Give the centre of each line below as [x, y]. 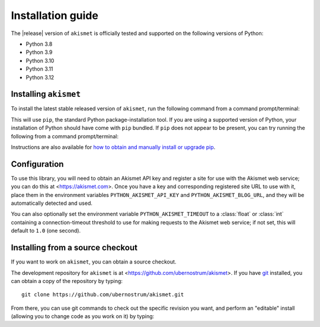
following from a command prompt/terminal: [65, 136]
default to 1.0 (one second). [46, 231]
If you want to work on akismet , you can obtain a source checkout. [94, 262]
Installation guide [55, 15]
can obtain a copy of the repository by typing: [67, 281]
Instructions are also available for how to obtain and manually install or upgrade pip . [113, 147]
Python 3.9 [39, 52]
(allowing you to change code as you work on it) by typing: [83, 316]
